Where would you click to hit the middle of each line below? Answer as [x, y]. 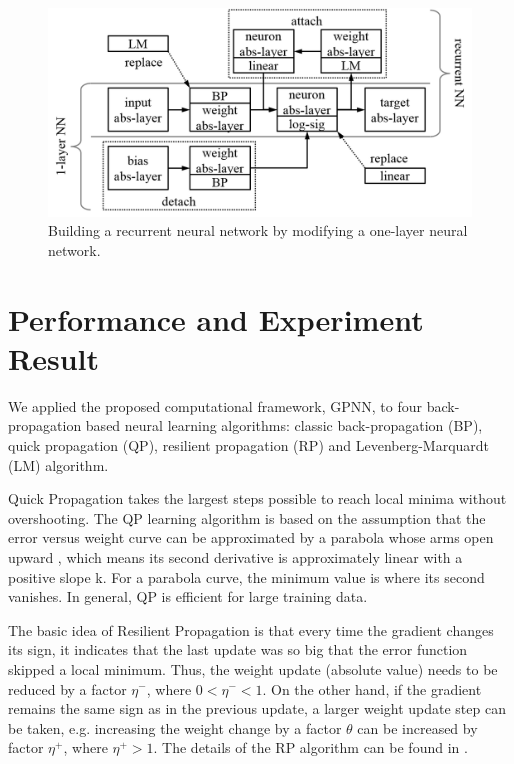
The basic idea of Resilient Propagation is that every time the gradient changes [251, 629]
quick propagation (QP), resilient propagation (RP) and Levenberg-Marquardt [249, 444]
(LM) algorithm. [58, 464]
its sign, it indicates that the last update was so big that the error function [238, 649]
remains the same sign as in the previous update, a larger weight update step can [257, 708]
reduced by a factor [67, 688]
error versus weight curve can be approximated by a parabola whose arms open [251, 537]
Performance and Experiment [216, 318]
